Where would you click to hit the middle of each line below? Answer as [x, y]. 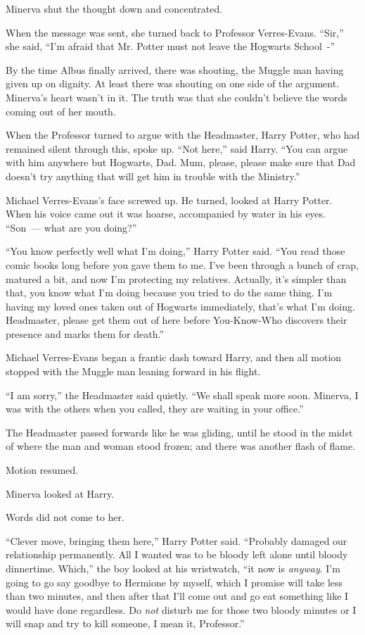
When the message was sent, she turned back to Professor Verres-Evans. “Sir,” [175, 32]
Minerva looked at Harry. [60, 493]
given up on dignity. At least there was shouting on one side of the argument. [173, 83]
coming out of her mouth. [61, 111]
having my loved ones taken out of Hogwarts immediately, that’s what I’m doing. [180, 306]
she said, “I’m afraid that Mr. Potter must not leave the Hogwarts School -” [171, 46]
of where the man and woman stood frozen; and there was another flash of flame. [180, 446]
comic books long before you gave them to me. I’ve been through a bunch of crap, [182, 264]
